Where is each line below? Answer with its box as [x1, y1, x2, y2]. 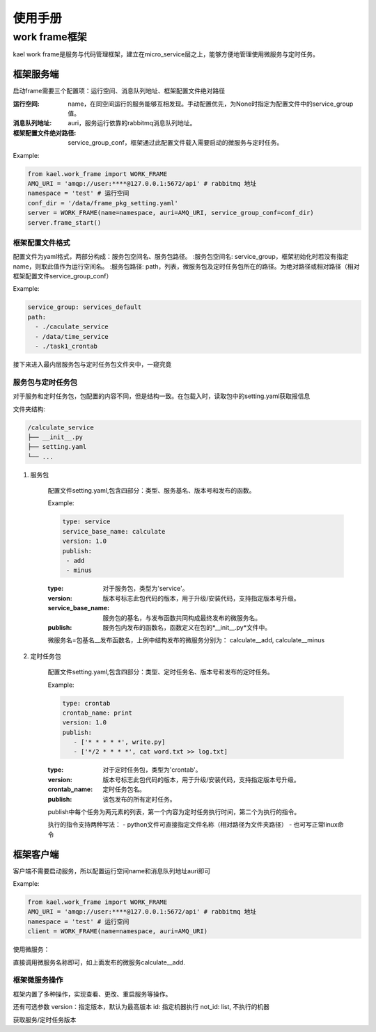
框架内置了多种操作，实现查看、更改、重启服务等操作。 [13, 990, 172, 998]
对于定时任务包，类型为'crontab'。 [102, 765, 202, 774]
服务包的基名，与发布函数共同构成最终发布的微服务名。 [102, 613, 261, 622]
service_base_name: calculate [62, 527, 166, 535]
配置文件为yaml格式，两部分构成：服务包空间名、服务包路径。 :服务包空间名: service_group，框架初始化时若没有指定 [13, 253, 349, 261]
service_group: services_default [27, 303, 142, 311]
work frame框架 [13, 31, 87, 43]
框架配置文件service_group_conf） [13, 272, 113, 280]
